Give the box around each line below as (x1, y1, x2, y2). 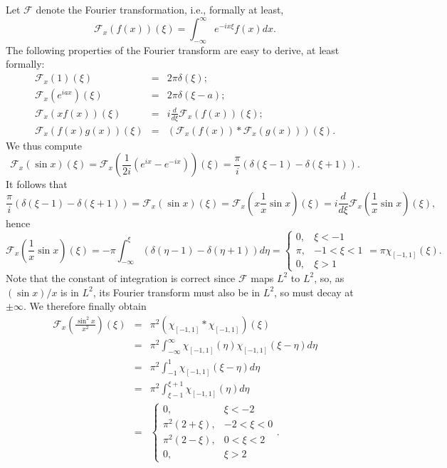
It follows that (6, 177, 68, 192)
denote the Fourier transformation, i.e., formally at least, (36, 2, 284, 16)
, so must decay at (274, 284, 354, 299)
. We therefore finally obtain (23, 298, 147, 313)
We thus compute (6, 137, 83, 152)
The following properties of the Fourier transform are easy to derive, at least (6, 42, 340, 57)
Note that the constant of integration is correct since (6, 270, 236, 285)
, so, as (314, 270, 345, 285)
